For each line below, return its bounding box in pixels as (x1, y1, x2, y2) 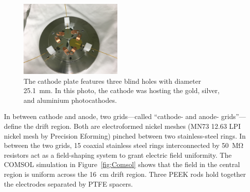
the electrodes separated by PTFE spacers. (4, 178, 133, 189)
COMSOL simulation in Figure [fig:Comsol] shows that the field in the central (4, 159, 240, 169)
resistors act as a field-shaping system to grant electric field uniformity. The (4, 149, 232, 160)
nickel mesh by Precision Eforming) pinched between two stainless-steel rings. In (4, 130, 246, 141)
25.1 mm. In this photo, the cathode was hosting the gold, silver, (24, 85, 220, 96)
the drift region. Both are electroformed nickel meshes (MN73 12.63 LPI (24, 121, 241, 131)
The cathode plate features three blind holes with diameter (24, 75, 201, 86)
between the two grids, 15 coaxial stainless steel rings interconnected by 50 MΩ (4, 140, 244, 150)
